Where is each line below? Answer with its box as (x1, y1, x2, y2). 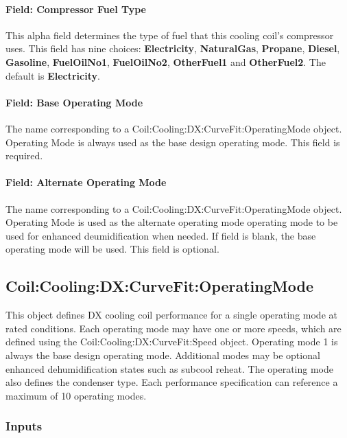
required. (5, 148, 43, 163)
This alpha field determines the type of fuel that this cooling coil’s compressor (5, 27, 334, 42)
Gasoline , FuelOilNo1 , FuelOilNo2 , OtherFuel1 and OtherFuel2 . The (5, 54, 326, 69)
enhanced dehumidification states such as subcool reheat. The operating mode (5, 361, 334, 376)
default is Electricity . (5, 68, 100, 82)
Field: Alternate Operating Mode (5, 175, 167, 189)
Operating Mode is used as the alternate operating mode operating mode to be (5, 215, 338, 229)
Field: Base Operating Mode (5, 95, 143, 109)
